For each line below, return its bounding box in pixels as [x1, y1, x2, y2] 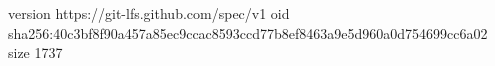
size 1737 [8, 42, 63, 63]
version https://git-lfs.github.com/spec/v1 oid [8, 3, 290, 23]
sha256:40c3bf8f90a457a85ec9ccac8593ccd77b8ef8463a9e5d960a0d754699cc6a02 [8, 22, 488, 43]
